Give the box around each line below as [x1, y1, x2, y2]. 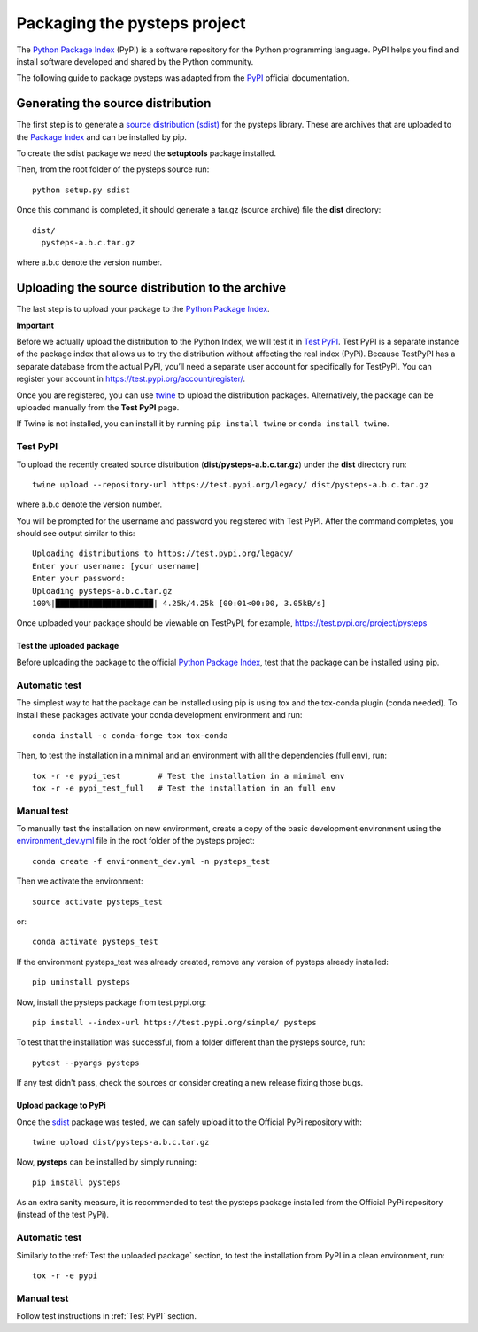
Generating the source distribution [16, 96, 212, 111]
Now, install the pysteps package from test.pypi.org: [16, 997, 207, 1008]
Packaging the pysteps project [16, 13, 246, 33]
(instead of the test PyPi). [16, 1210, 110, 1220]
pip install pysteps [32, 1177, 121, 1188]
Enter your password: [32, 573, 126, 584]
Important [16, 320, 55, 331]
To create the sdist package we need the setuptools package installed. [16, 148, 276, 159]
